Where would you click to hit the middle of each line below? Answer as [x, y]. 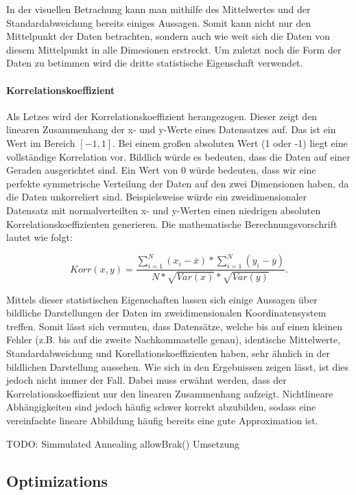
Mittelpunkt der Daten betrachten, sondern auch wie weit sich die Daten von [168, 36]
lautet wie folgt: [39, 237]
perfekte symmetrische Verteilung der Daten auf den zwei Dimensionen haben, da [178, 183]
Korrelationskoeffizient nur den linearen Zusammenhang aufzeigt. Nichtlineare [170, 393]
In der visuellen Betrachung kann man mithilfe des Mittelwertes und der [158, 9]
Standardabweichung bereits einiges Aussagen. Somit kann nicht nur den [159, 22]
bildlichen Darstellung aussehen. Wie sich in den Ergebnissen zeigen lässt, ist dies [177, 366]
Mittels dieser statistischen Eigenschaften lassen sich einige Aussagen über [162, 299]
